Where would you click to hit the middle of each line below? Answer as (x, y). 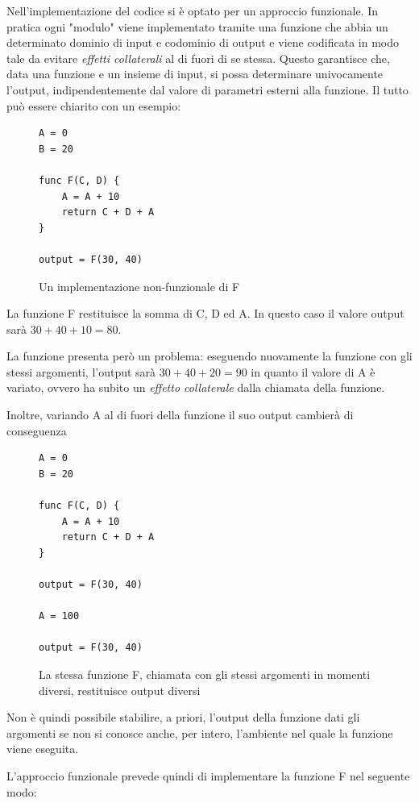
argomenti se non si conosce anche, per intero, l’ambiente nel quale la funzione (200, 732)
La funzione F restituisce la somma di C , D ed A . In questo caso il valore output (205, 313)
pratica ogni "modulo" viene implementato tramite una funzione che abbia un (197, 26)
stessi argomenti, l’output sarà (81, 371)
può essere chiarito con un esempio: (94, 105)
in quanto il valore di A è (313, 371)
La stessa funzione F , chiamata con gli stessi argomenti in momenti (205, 674)
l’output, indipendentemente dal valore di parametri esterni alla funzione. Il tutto (207, 89)
